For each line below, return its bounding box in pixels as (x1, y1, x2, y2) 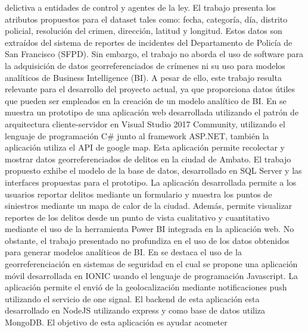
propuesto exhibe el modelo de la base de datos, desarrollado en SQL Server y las (5, 164, 302, 177)
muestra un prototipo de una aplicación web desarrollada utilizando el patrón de (5, 106, 299, 118)
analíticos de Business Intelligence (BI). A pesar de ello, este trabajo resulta (5, 71, 282, 83)
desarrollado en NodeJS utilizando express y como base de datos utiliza (5, 304, 266, 317)
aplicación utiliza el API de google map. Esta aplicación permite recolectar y (5, 141, 285, 154)
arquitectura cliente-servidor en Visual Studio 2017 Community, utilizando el (5, 117, 285, 130)
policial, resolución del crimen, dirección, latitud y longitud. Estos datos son (5, 24, 282, 37)
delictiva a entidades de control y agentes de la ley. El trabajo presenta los (5, 1, 276, 13)
